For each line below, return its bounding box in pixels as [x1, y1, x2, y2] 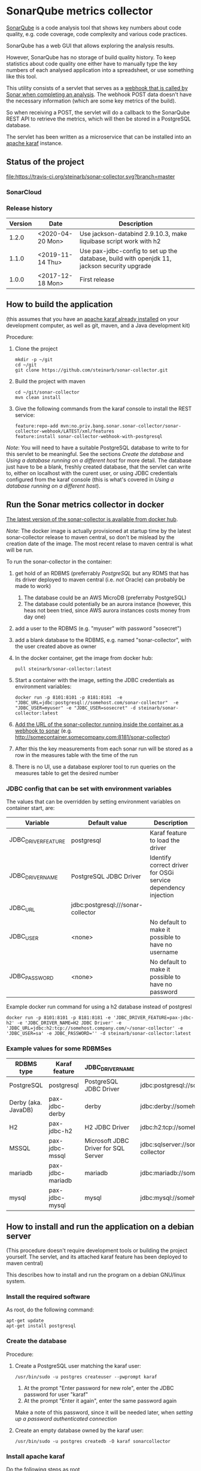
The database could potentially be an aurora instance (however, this [23, 600, 191, 607]
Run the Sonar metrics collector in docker [6, 500, 165, 510]
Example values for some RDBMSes [6, 1044, 112, 1052]
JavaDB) [9, 1106, 34, 1114]
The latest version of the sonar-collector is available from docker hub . [6, 515, 178, 523]
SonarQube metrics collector [6, 4, 153, 18]
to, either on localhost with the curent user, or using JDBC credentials [6, 469, 178, 476]
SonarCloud [6, 188, 42, 196]
